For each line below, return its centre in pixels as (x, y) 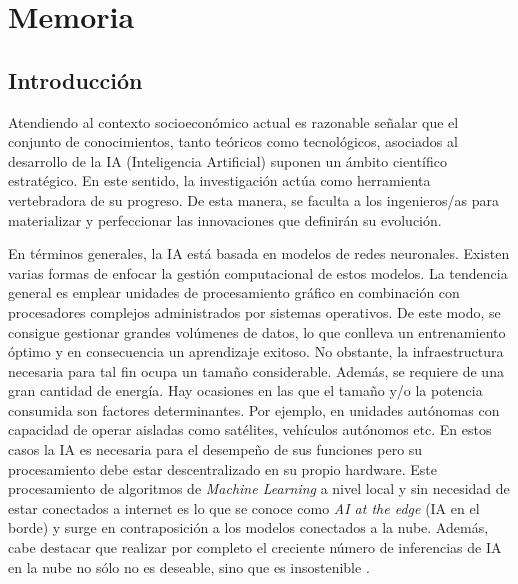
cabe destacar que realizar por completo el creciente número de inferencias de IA (255, 547)
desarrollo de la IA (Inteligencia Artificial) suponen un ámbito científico (227, 160)
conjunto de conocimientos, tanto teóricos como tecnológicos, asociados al (233, 141)
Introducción (75, 79)
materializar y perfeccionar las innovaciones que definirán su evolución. (225, 219)
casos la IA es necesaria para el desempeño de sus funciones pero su (215, 449)
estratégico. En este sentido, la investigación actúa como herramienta (219, 180)
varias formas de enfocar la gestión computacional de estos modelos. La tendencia (258, 272)
